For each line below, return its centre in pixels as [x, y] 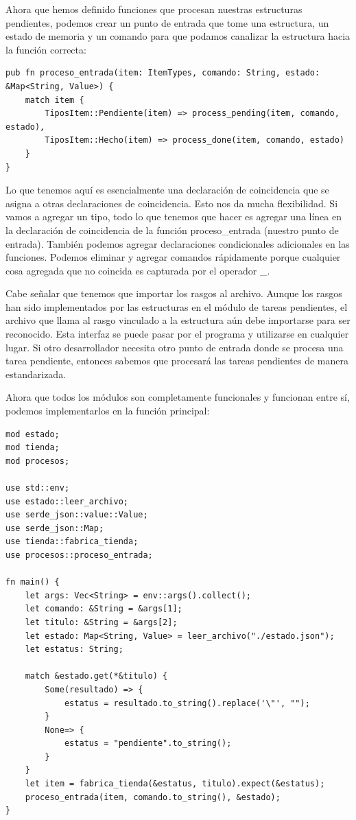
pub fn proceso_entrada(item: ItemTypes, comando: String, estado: [163, 73]
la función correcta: [46, 49]
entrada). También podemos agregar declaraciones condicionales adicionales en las [178, 243]
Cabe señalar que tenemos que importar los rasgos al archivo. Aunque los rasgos [174, 293]
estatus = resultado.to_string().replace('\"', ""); [187, 703]
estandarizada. [36, 374]
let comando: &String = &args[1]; [104, 609]
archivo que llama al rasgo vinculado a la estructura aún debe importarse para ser [178, 320]
